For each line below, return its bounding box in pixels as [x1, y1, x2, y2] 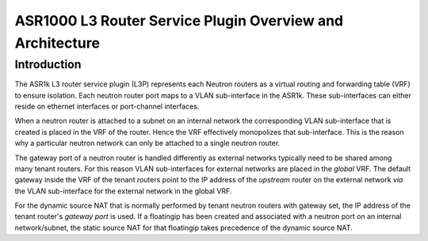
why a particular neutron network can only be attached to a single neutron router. [14, 139, 281, 148]
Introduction [14, 57, 82, 71]
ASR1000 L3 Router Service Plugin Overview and [14, 12, 344, 29]
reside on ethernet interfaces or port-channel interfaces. [14, 101, 200, 111]
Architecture [14, 34, 101, 52]
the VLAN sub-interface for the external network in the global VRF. [14, 186, 232, 196]
